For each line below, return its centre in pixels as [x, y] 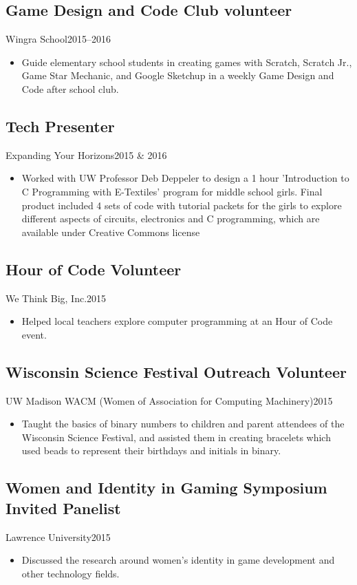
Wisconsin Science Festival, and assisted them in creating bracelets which [176, 437]
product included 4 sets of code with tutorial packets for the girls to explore [182, 205]
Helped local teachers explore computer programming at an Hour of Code [177, 321]
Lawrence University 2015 [58, 536]
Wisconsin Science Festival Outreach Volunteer [176, 371]
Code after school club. [70, 88]
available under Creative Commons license [111, 232]
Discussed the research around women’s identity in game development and [178, 560]
